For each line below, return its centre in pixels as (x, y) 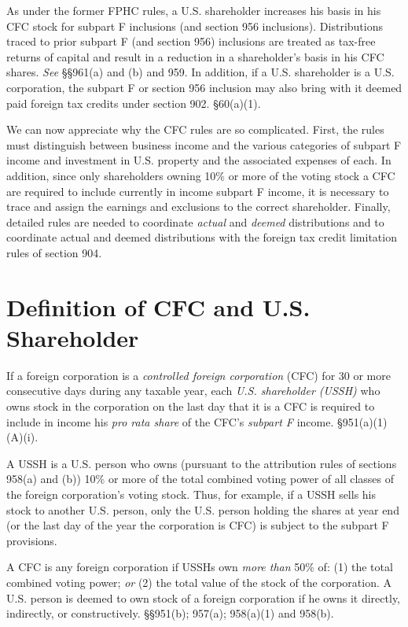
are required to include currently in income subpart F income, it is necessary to (198, 191)
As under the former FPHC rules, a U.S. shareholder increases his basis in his (194, 10)
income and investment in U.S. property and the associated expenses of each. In (199, 160)
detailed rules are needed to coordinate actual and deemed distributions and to (195, 221)
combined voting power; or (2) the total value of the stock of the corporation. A (199, 582)
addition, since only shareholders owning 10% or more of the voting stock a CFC (201, 175)
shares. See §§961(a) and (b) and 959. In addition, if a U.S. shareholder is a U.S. (200, 72)
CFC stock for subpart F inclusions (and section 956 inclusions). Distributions (195, 26)
